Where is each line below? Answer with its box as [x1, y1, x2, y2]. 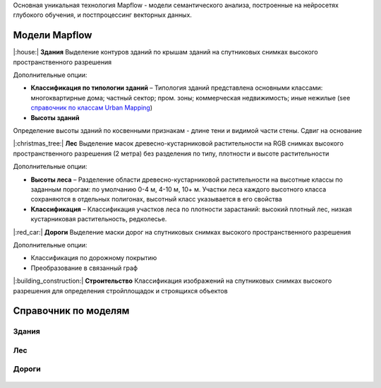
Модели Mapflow [13, 29, 92, 42]
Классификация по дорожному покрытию [30, 254, 157, 262]
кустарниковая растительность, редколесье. [30, 215, 167, 223]
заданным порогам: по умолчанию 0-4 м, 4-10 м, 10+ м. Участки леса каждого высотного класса [30, 184, 327, 194]
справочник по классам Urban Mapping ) [30, 103, 153, 112]
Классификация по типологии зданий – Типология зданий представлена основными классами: [30, 83, 323, 92]
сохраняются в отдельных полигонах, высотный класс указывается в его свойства [30, 195, 282, 204]
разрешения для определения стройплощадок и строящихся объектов [13, 286, 229, 295]
